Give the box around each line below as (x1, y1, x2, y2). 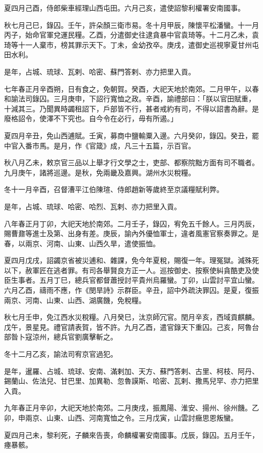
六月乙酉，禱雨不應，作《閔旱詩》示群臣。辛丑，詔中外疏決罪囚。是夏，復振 (4, 285, 259, 295)
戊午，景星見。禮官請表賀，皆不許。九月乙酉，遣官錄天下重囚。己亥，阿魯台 (4, 321, 259, 332)
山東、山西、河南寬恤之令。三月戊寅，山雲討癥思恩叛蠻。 (46, 412, 238, 423)
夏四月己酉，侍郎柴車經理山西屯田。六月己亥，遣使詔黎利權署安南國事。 (4, 3, 245, 13)
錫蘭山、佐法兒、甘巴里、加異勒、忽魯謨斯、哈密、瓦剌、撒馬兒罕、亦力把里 (4, 375, 259, 386)
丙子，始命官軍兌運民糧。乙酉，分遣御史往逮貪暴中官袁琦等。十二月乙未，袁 (4, 29, 259, 40)
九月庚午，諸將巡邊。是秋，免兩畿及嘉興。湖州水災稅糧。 (4, 167, 195, 177)
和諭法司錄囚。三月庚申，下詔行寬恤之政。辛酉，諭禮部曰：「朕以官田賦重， (4, 93, 255, 104)
